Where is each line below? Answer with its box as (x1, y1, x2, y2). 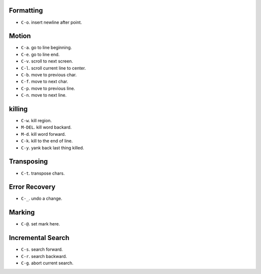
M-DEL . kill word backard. (21, 124, 72, 130)
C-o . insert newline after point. (21, 19, 82, 25)
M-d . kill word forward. (21, 131, 66, 137)
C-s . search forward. (21, 246, 63, 252)
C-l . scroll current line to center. (21, 65, 86, 71)
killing (9, 105, 28, 113)
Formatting (9, 6, 43, 15)
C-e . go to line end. (21, 51, 60, 57)
